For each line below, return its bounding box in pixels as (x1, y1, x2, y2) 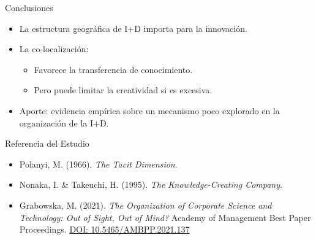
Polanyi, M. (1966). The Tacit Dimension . (19, 157, 178, 170)
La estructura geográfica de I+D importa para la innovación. (19, 21, 247, 34)
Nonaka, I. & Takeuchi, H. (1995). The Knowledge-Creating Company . (19, 178, 282, 191)
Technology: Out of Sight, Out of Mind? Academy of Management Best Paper (19, 211, 311, 223)
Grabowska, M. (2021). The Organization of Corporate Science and (19, 198, 272, 211)
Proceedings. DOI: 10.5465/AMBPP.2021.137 (19, 223, 190, 236)
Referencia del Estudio (5, 137, 89, 150)
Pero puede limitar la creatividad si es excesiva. (34, 83, 213, 96)
